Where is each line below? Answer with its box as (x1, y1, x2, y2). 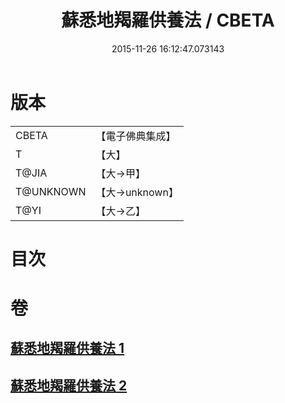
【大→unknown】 (95, 185, 179, 199)
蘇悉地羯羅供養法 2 (10, 377, 128, 394)
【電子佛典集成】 (95, 129, 177, 143)
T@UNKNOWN (15, 184, 87, 198)
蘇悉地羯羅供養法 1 (10, 340, 125, 357)
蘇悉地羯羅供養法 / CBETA (61, 9, 275, 32)
